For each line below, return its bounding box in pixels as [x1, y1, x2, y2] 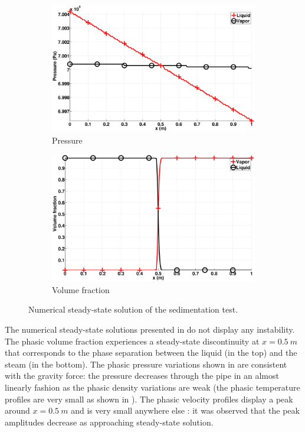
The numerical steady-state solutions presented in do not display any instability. [5, 323, 295, 335]
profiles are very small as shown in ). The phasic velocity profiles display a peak [5, 392, 293, 405]
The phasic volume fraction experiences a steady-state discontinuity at [5, 334, 260, 347]
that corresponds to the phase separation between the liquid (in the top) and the [5, 346, 297, 359]
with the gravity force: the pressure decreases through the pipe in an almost [5, 369, 279, 382]
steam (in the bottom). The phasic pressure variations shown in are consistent [5, 358, 287, 370]
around [5, 404, 30, 417]
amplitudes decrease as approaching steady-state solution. [5, 415, 214, 428]
